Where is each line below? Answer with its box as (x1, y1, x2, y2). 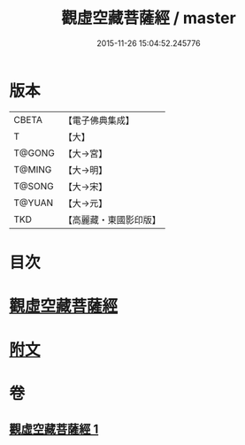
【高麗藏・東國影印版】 (63, 213, 161, 226)
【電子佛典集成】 (63, 114, 134, 127)
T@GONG (13, 147, 55, 159)
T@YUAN (13, 196, 54, 209)
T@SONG (13, 180, 55, 192)
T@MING (13, 163, 52, 175)
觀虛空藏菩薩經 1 (9, 421, 99, 436)
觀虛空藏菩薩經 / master (61, 8, 236, 28)
